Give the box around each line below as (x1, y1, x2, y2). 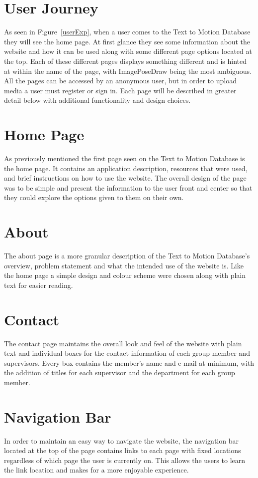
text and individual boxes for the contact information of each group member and (4, 348, 250, 358)
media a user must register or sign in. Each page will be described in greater (4, 85, 237, 95)
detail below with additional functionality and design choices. (4, 95, 191, 105)
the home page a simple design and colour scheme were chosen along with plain (4, 270, 246, 280)
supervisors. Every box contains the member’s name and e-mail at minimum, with (4, 357, 255, 368)
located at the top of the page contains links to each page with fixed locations (4, 445, 241, 456)
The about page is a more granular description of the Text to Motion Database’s (4, 250, 250, 261)
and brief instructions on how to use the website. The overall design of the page (4, 173, 247, 183)
